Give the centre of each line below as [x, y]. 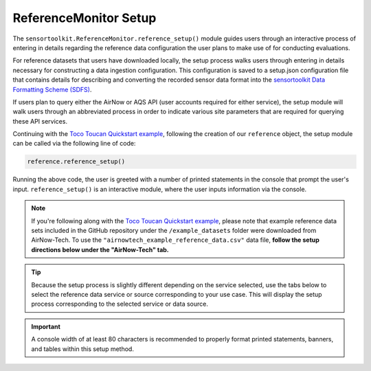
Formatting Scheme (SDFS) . [52, 89]
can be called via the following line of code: [74, 144]
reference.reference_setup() [76, 162]
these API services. [40, 121]
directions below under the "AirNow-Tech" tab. [100, 249]
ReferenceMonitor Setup [85, 18]
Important [46, 326]
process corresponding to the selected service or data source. [120, 304]
